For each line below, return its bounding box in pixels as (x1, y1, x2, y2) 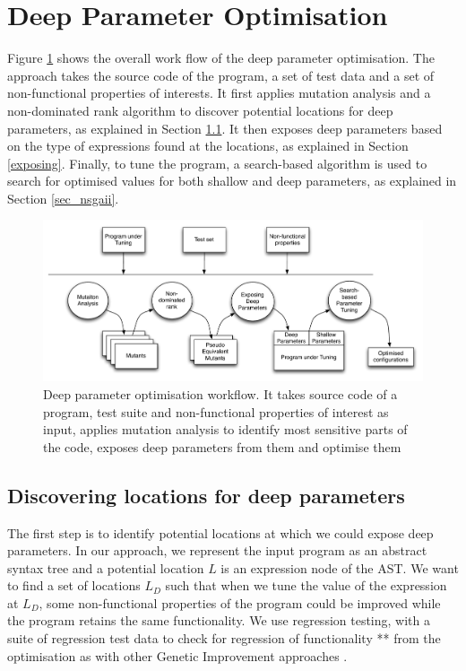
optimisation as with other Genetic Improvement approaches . (7, 646, 348, 665)
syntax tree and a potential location (7, 558, 204, 577)
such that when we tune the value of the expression (165, 576, 447, 595)
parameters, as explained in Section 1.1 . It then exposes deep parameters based (7, 118, 443, 137)
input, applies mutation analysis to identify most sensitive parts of (43, 420, 408, 439)
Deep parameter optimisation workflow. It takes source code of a (43, 384, 398, 403)
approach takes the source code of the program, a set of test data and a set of (7, 65, 435, 84)
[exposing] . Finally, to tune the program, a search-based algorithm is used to (7, 153, 427, 172)
